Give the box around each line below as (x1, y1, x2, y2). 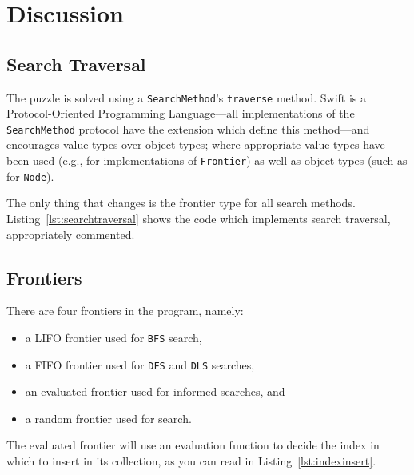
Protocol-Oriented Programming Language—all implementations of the (6, 105, 355, 122)
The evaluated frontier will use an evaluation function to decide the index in (6, 437, 380, 453)
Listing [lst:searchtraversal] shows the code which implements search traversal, (6, 210, 391, 226)
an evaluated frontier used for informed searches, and (25, 383, 285, 400)
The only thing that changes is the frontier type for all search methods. (6, 194, 356, 211)
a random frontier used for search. (25, 409, 192, 426)
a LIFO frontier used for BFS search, (25, 329, 202, 345)
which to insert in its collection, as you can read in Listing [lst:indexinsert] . (6, 453, 376, 469)
